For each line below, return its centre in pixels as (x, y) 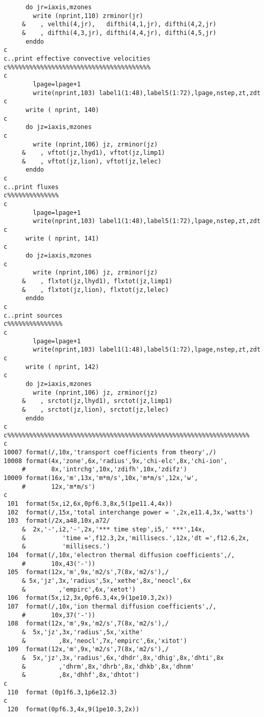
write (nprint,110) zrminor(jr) (88, 16)
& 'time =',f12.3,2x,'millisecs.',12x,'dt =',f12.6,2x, (136, 538)
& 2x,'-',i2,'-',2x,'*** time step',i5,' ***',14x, (114, 530)
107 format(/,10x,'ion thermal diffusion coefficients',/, (112, 606)
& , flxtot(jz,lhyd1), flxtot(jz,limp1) (97, 281)
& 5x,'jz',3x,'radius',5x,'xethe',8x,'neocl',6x (106, 581)
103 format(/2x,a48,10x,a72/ (59, 521)
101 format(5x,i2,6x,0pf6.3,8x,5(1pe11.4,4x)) (90, 504)
